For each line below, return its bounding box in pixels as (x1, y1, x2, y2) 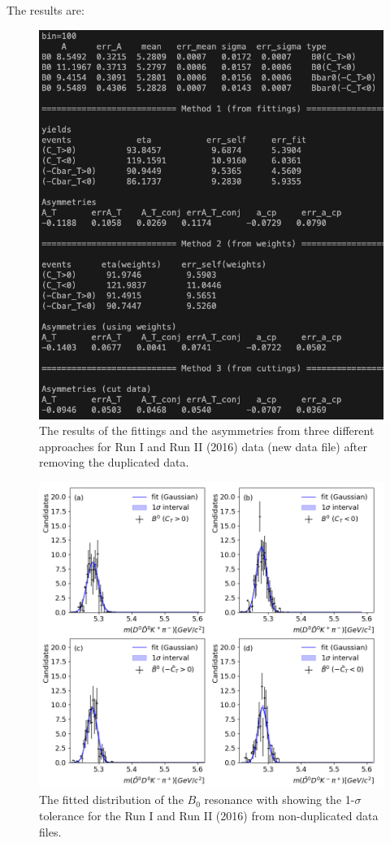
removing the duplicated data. (39, 454, 189, 471)
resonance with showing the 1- (204, 791, 355, 808)
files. (39, 823, 62, 840)
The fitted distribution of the (39, 791, 184, 808)
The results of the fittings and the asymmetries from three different (39, 422, 375, 439)
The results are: (6, 2, 84, 18)
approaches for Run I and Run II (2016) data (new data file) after (39, 437, 367, 454)
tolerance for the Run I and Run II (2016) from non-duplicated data (39, 806, 379, 823)
